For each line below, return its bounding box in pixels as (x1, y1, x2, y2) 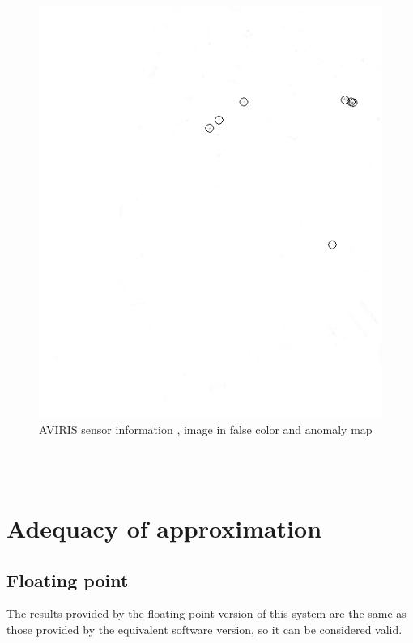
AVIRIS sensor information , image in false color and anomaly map (39, 421, 373, 438)
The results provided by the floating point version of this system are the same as (6, 605, 407, 622)
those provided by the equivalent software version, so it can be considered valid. (6, 621, 402, 638)
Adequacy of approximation (6, 512, 322, 545)
